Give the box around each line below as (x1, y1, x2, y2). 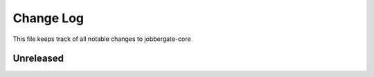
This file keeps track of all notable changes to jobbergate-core (12, 35, 191, 43)
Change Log (12, 10, 84, 26)
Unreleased (12, 53, 64, 65)
